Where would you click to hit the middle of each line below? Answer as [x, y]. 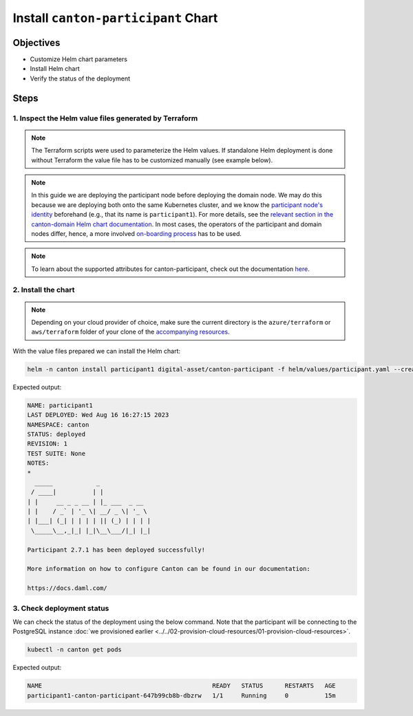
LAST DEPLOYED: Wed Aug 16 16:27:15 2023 [98, 415]
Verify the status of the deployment [80, 78]
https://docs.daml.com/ [67, 588]
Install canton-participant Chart [115, 18]
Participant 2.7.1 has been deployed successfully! [116, 550]
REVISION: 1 [47, 444]
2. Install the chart [44, 290]
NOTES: [38, 463]
